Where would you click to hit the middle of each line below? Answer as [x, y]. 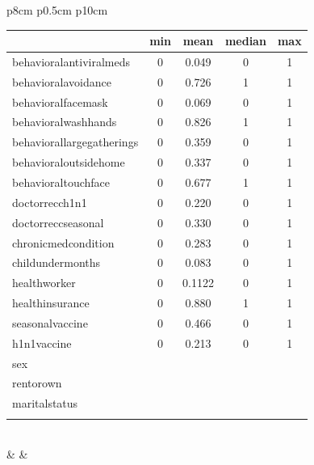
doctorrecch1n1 [50, 202]
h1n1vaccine [42, 342]
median [245, 41]
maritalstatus [45, 403]
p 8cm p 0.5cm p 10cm [57, 10]
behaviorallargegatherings [75, 142]
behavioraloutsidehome [69, 162]
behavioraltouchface [61, 182]
